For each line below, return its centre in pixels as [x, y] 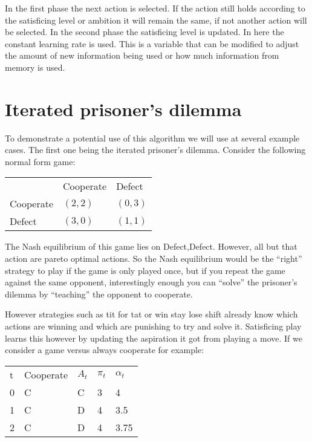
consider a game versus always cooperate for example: [105, 350]
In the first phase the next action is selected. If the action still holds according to [155, 8]
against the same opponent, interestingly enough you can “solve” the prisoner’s [151, 282]
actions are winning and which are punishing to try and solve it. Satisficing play [153, 326]
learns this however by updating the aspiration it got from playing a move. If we [154, 338]
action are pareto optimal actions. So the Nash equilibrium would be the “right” [154, 258]
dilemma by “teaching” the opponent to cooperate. [99, 294]
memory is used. [35, 67]
